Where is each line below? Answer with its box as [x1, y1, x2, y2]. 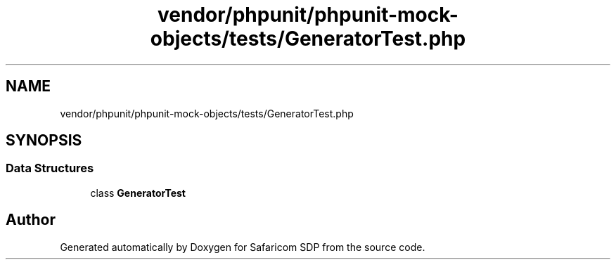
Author [6, 211, 56, 229]
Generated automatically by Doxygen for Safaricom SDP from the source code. [60, 240, 425, 253]
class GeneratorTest [90, 186, 186, 199]
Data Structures [6, 161, 94, 176]
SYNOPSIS [6, 131, 82, 150]
